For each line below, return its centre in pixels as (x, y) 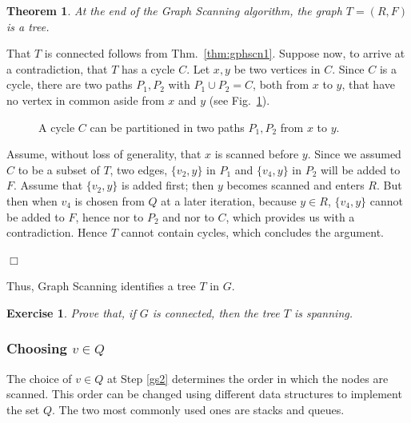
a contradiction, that (57, 68)
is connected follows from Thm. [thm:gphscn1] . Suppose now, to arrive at (225, 53)
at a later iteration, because (229, 200)
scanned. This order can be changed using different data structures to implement (204, 394)
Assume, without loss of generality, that (104, 154)
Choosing (37, 348)
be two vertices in (277, 68)
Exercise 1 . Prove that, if (71, 312)
